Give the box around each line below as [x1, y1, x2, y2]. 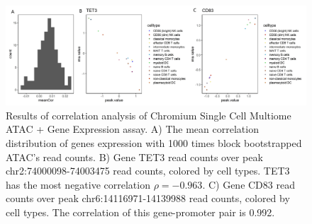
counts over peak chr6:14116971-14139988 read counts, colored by [6, 191, 290, 206]
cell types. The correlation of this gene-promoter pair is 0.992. [6, 204, 275, 219]
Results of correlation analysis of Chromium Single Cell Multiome [6, 107, 291, 122]
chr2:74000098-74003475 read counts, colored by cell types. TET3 [6, 163, 290, 178]
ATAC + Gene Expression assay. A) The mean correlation [6, 122, 259, 136]
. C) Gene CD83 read [202, 177, 295, 191]
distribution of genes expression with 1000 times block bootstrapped [6, 135, 302, 150]
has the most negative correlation [6, 177, 150, 191]
